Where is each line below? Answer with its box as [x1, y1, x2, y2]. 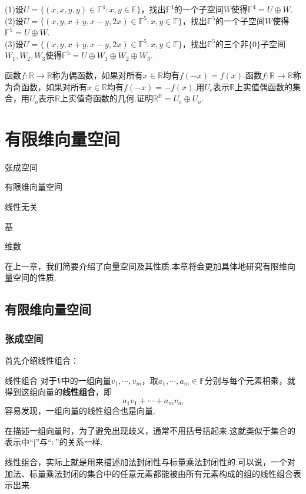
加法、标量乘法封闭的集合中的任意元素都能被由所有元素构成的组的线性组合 [5, 467, 293, 479]
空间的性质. [12, 271, 56, 284]
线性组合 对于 [5, 374, 57, 386]
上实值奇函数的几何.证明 [60, 92, 153, 104]
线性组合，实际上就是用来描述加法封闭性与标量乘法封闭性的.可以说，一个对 [5, 456, 295, 468]
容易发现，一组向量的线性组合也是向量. [5, 404, 155, 417]
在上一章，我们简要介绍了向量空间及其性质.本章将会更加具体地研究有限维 [5, 259, 287, 272]
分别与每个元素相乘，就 [204, 374, 295, 386]
